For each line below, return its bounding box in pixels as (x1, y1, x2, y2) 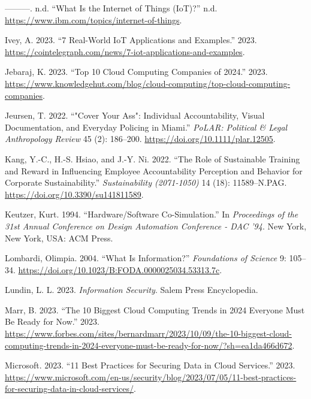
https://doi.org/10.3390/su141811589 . (5, 188, 144, 200)
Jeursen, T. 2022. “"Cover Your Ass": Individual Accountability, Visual (5, 109, 265, 122)
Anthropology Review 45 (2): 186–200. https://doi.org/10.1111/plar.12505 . (5, 132, 276, 145)
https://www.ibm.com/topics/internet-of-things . (5, 13, 182, 26)
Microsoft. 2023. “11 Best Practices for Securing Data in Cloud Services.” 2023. (5, 359, 295, 371)
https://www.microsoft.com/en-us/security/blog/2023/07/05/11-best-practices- (5, 370, 297, 383)
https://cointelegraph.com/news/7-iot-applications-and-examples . (5, 45, 245, 58)
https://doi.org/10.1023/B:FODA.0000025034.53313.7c (18, 263, 220, 276)
